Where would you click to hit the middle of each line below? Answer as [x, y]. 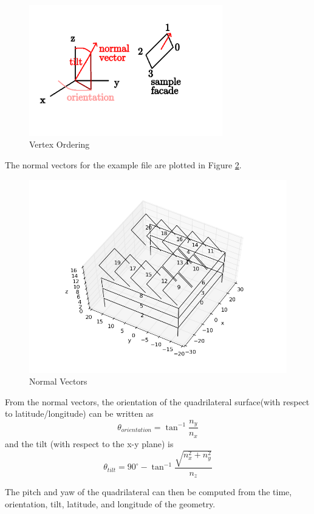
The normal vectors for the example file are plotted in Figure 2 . [123, 164]
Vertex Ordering [60, 144]
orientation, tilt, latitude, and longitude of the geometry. [110, 504]
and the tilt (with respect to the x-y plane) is [89, 443]
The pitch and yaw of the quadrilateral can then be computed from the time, [148, 492]
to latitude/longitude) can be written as [79, 413]
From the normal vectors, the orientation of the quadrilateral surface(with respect [157, 401]
